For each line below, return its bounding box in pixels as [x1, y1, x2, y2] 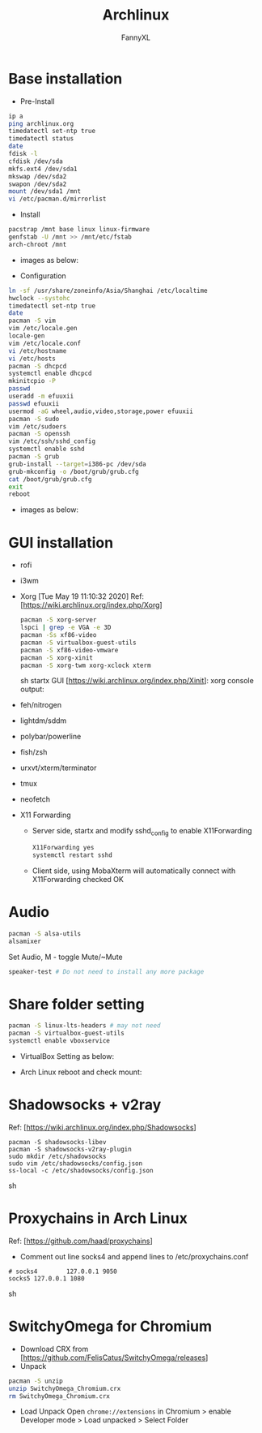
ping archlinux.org [8, 119, 74, 127]
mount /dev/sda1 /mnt [8, 187, 82, 196]
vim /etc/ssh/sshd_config [8, 437, 95, 445]
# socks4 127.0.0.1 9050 [8, 1267, 117, 1276]
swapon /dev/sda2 [8, 180, 67, 188]
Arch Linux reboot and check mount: [19, 1067, 142, 1077]
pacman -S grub [8, 453, 60, 461]
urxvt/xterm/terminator [19, 763, 97, 772]
